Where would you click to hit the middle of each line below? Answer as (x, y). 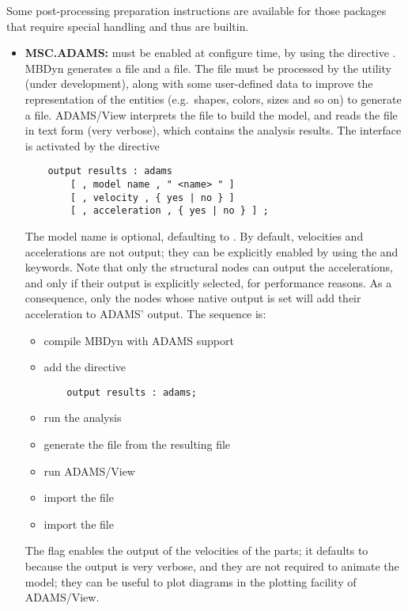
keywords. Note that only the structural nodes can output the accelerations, (209, 267)
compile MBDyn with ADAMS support (139, 340)
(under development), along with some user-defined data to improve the (199, 83)
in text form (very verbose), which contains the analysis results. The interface (213, 130)
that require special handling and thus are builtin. (128, 26)
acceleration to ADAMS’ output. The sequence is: (145, 313)
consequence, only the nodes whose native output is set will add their (193, 298)
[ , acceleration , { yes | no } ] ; (170, 211)
